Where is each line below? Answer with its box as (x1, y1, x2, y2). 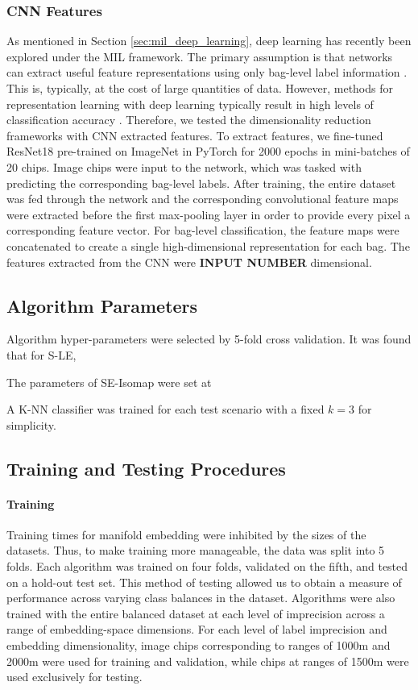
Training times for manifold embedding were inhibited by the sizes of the (6, 526, 366, 542)
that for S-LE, (6, 346, 77, 363)
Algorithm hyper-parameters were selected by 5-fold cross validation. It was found (6, 330, 412, 347)
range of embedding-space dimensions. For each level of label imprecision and (6, 621, 387, 638)
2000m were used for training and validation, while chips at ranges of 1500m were (6, 652, 409, 669)
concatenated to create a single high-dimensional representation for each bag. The (6, 237, 410, 254)
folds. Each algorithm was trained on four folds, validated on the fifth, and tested (6, 558, 408, 575)
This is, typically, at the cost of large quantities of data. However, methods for (6, 80, 393, 96)
